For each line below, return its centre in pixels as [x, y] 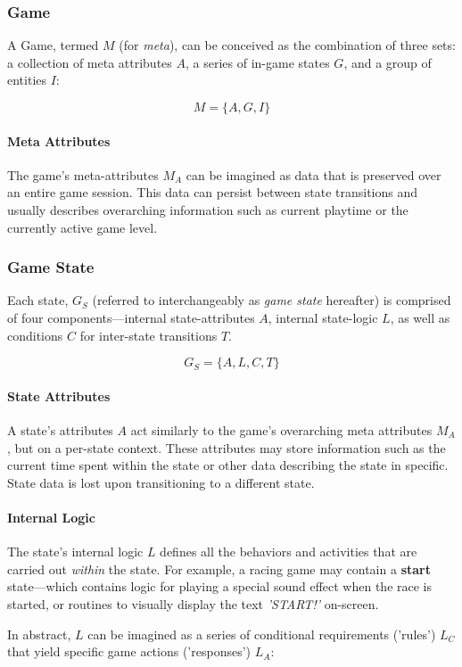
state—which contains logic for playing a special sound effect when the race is [220, 586]
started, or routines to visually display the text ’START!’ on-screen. [193, 603]
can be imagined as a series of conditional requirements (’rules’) [262, 634]
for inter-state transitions [148, 335]
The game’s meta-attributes [83, 174]
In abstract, [39, 634]
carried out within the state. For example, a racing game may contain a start [219, 568]
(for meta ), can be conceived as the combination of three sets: [287, 45]
